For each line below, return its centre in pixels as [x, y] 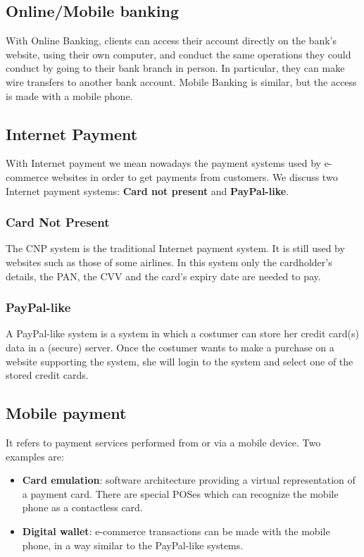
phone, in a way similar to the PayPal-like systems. [133, 545]
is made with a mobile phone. [69, 95]
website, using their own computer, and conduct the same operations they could [178, 54]
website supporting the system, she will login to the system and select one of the [180, 361]
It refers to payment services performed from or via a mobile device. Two [163, 442]
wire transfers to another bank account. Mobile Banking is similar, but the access [181, 81]
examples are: [35, 456]
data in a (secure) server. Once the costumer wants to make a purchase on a [170, 347]
